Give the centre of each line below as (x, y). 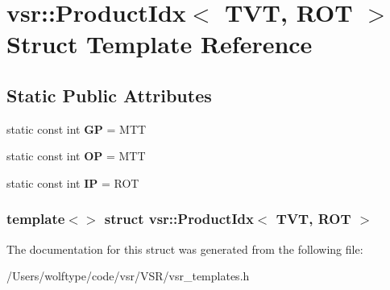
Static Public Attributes (109, 95)
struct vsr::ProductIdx (179, 219)
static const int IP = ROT (73, 182)
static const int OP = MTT (76, 156)
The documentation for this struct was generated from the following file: (185, 249)
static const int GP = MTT (77, 128)
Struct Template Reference (160, 44)
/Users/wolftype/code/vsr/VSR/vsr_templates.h (128, 276)
